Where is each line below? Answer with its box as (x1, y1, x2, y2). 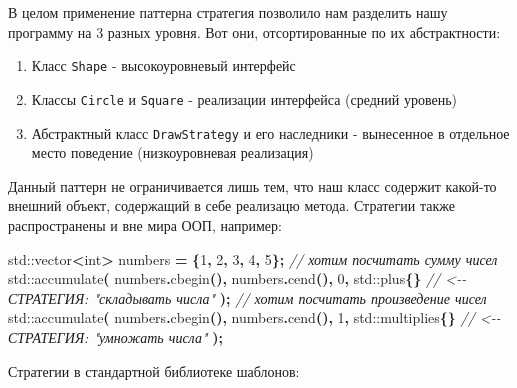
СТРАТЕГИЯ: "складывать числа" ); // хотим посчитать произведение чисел (8, 287, 487, 308)
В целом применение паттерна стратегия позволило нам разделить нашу (8, 2, 448, 22)
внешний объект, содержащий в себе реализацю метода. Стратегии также (8, 195, 455, 216)
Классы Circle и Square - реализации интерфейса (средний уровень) (31, 88, 458, 109)
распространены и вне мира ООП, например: (8, 214, 282, 235)
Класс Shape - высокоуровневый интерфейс (31, 55, 296, 76)
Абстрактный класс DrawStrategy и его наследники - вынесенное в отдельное (31, 122, 510, 143)
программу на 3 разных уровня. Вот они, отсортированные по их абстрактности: (8, 21, 501, 42)
